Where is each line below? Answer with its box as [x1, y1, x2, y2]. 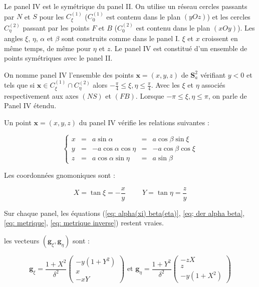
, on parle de [208, 90, 247, 101]
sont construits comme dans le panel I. [61, 33, 180, 44]
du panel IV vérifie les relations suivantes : [79, 117, 209, 127]
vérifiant [200, 69, 226, 80]
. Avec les [151, 80, 180, 90]
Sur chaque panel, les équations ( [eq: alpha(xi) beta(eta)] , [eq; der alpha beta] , [4, 207, 245, 218]
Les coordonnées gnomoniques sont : [4, 170, 115, 180]
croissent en [202, 33, 238, 44]
